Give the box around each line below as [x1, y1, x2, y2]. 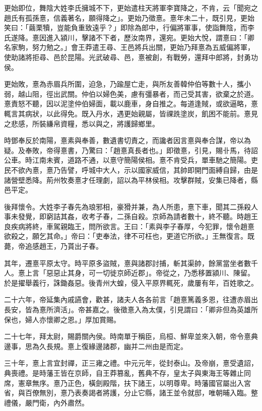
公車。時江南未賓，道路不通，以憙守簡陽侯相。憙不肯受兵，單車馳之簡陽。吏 [4, 155, 258, 165]
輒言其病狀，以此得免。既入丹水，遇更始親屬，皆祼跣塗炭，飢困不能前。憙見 [4, 108, 258, 118]
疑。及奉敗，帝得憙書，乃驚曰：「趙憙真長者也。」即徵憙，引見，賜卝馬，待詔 [4, 145, 258, 155]
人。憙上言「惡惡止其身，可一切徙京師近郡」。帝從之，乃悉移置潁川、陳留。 [4, 267, 254, 278]
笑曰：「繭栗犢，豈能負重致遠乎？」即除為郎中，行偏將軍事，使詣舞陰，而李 [4, 22, 254, 33]
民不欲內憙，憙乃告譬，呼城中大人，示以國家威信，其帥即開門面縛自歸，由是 [4, 164, 258, 175]
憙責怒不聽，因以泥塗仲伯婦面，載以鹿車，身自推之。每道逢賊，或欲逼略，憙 [4, 98, 258, 109]
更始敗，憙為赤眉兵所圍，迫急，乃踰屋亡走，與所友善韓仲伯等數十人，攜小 [4, 79, 251, 89]
